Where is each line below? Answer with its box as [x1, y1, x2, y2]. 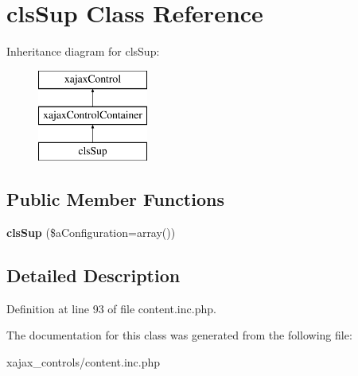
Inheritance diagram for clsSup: [6, 43, 160, 60]
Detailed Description [6, 262, 181, 287]
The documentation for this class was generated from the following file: [6, 327, 352, 343]
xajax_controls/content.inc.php [6, 353, 161, 370]
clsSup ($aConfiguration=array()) [6, 223, 176, 240]
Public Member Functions [6, 187, 224, 211]
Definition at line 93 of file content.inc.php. [6, 300, 216, 316]
